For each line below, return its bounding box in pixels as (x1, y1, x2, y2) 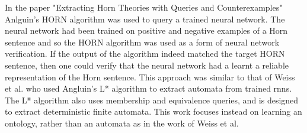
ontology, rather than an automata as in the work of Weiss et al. (5, 116, 239, 129)
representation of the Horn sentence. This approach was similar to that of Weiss (5, 70, 295, 83)
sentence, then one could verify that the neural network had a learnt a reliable (5, 59, 289, 71)
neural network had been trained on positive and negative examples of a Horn (5, 24, 288, 37)
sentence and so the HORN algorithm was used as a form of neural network (5, 35, 280, 48)
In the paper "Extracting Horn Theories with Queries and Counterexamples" (5, 1, 283, 13)
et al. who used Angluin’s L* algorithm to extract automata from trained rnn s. (5, 82, 292, 95)
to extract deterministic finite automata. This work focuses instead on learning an (5, 105, 302, 118)
